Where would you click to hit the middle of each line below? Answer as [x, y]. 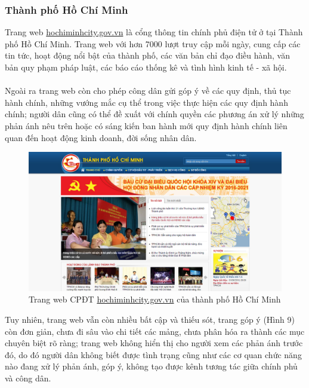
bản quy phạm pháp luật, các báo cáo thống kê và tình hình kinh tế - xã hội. [146, 67]
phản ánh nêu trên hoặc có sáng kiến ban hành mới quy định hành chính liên [146, 125]
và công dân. [28, 378]
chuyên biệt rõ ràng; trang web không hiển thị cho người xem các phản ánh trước [154, 343]
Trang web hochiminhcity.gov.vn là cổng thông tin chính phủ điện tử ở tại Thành [154, 32]
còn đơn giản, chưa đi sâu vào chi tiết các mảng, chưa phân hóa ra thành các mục [155, 331]
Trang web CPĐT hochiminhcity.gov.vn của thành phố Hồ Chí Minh [155, 299]
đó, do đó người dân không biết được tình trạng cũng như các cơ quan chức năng [153, 354]
